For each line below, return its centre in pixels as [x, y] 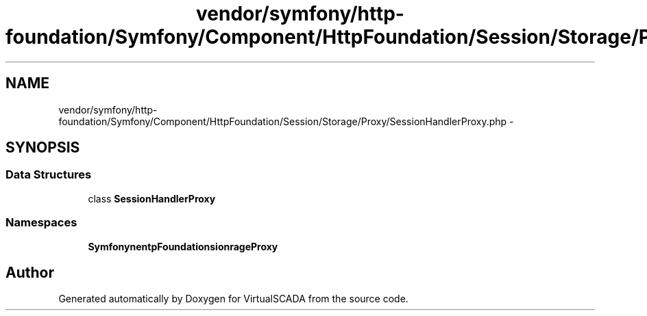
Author [30, 272]
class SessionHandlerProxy [152, 198]
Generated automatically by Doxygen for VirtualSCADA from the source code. [233, 299]
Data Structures [49, 175]
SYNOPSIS [43, 148]
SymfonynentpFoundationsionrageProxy [183, 246]
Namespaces [41, 223]
